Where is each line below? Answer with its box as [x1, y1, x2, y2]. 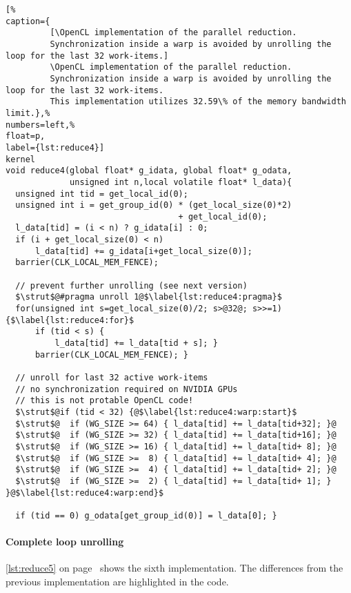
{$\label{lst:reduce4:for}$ [6, 315, 134, 325]
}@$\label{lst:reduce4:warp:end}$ [6, 487, 164, 498]
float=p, [6, 131, 46, 142]
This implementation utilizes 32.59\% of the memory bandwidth [50, 97, 346, 107]
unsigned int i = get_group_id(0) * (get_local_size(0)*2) [15, 200, 292, 211]
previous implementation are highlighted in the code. [6, 574, 229, 588]
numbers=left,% [6, 119, 75, 130]
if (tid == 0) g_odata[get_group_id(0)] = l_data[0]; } [15, 510, 277, 521]
